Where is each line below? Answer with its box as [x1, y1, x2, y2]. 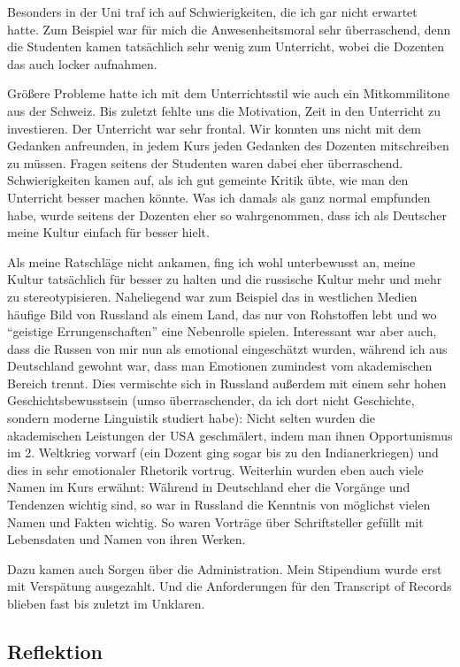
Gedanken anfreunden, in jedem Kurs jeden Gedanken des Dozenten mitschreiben [7, 136, 449, 155]
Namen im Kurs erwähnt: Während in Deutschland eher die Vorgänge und [7, 478, 410, 496]
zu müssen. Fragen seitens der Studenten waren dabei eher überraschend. [7, 153, 403, 172]
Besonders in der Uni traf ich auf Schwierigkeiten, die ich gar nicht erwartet [7, 3, 418, 20]
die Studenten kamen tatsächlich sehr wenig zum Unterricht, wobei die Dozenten [7, 37, 444, 56]
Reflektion [7, 637, 103, 664]
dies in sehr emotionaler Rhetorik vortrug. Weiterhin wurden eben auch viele [7, 460, 424, 479]
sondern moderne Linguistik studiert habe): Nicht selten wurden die [7, 409, 376, 427]
